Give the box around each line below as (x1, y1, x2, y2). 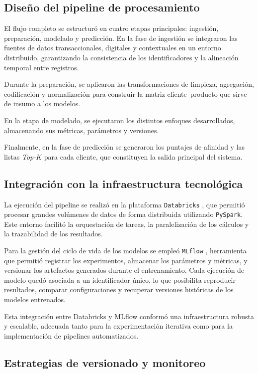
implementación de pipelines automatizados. (4, 330, 139, 341)
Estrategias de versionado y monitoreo (4, 355, 206, 370)
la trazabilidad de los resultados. (4, 228, 103, 239)
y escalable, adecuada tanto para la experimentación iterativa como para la (4, 321, 233, 331)
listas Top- (4, 151, 36, 162)
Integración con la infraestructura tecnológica (4, 176, 243, 191)
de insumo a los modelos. (4, 98, 81, 109)
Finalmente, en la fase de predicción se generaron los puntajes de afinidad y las (4, 142, 245, 152)
